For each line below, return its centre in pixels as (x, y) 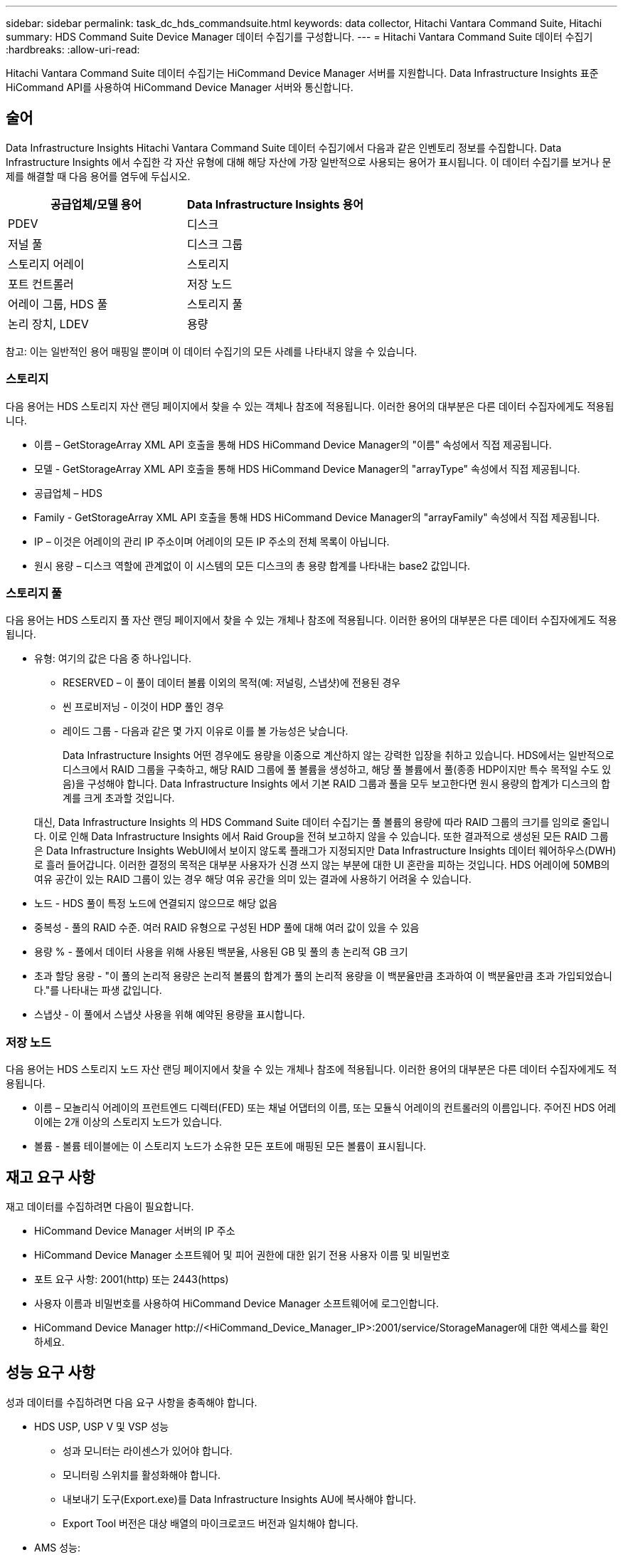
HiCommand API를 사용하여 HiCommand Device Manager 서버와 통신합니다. (180, 87)
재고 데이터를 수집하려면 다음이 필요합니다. (100, 1206)
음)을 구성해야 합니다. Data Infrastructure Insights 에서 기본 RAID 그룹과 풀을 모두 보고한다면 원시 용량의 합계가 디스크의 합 (336, 784)
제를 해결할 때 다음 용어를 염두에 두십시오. (98, 176)
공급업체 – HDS (68, 493)
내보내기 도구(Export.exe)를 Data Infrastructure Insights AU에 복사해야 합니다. (240, 1499)
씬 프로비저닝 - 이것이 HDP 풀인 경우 (143, 707)
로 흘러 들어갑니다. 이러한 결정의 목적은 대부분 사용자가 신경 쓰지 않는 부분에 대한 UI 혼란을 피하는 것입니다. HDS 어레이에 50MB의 (322, 865)
